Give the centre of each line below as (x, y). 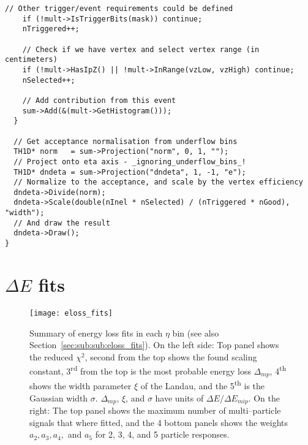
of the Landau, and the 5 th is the (203, 385)
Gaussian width (59, 397)
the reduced (51, 356)
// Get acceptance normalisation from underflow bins (126, 141)
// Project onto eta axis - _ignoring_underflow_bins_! (130, 162)
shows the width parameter (81, 386)
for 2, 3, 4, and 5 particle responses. (162, 434)
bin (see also (196, 333)
